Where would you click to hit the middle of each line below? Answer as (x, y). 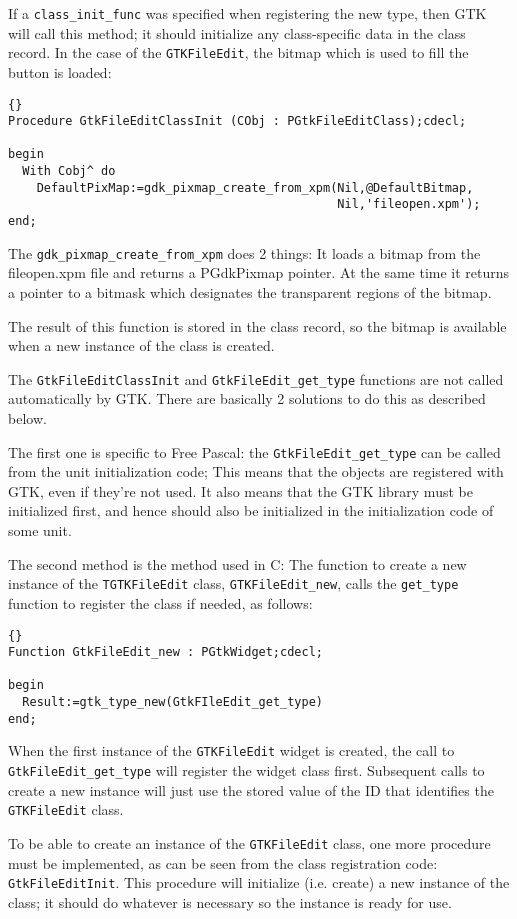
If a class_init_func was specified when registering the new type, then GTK (247, 13)
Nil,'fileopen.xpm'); (409, 204)
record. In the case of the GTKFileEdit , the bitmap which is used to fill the (238, 52)
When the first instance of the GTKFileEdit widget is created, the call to (231, 750)
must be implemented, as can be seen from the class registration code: (223, 862)
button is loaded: (60, 71)
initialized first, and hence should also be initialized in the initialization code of (251, 510)
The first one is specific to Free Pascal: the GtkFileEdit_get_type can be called (254, 451)
